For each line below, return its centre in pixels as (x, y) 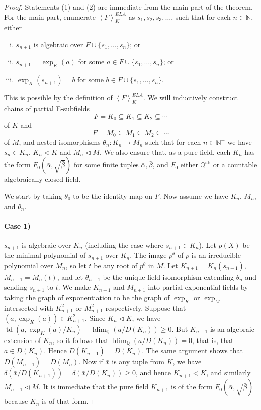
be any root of (116, 265)
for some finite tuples (106, 164)
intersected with (29, 307)
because (16, 401)
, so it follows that (80, 340)
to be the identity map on (113, 196)
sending (16, 287)
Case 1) (17, 225)
